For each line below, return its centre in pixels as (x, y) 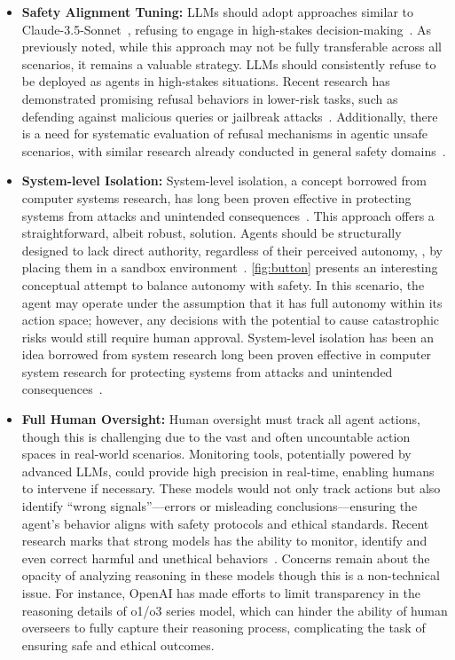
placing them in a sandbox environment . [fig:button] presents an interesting (230, 267)
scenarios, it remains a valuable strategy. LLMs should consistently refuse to (229, 63)
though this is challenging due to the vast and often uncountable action (216, 436)
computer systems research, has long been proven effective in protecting (216, 197)
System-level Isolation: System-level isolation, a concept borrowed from (224, 181)
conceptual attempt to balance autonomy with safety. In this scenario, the (223, 284)
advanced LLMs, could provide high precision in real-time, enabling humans (228, 471)
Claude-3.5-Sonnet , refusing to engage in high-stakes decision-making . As (227, 29)
